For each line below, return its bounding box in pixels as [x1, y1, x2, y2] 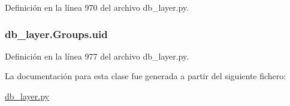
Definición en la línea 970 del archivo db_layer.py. [5, 1, 189, 13]
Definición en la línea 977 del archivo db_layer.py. [5, 49, 189, 62]
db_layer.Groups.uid [5, 26, 108, 41]
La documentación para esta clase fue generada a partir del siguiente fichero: [5, 70, 286, 82]
